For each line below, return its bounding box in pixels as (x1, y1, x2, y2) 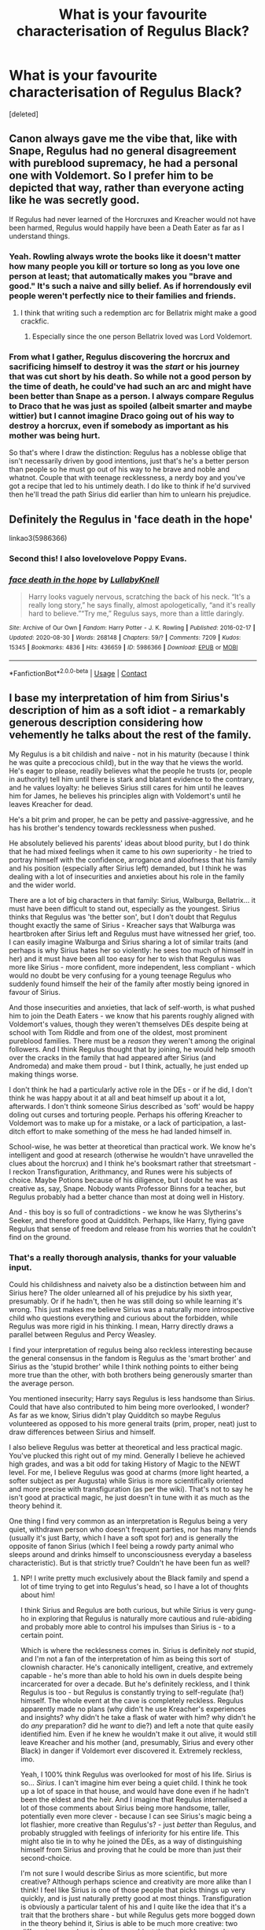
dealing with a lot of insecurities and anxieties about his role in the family (9, 871, 245, 881)
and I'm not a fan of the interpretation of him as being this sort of (20, 1655, 231, 1664)
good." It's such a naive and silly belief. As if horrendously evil (9, 280, 252, 291)
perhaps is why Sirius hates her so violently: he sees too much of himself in (9, 945, 254, 955)
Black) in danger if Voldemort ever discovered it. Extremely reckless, (20, 1746, 243, 1756)
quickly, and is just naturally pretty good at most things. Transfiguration (20, 1894, 252, 1903)
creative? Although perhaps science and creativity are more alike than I (20, 1877, 252, 1887)
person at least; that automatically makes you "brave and (9, 270, 233, 281)
